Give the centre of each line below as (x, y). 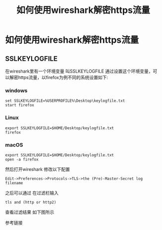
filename (14, 183)
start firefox (20, 105)
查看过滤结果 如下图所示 (30, 212)
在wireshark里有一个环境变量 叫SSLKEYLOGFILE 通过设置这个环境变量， (79, 71)
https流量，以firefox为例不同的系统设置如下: (63, 77)
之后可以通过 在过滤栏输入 (32, 193)
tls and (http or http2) (31, 202)
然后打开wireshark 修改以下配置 (38, 169)
